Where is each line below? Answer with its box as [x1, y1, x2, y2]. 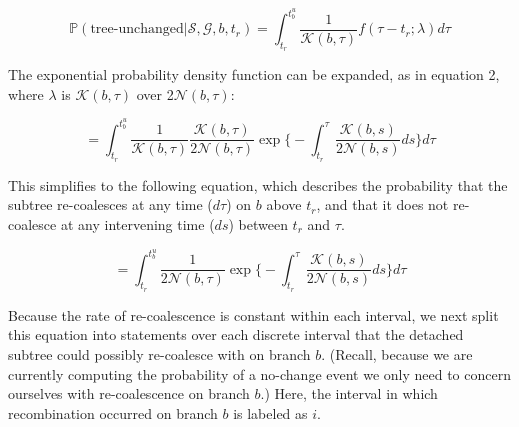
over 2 [136, 83, 174, 104]
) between [228, 213, 288, 234]
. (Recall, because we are [321, 343, 473, 364]
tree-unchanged [90, 22, 184, 37]
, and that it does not [316, 194, 449, 215]
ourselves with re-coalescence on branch [8, 383, 250, 404]
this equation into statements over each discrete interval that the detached [8, 324, 464, 345]
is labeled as [233, 402, 308, 423]
